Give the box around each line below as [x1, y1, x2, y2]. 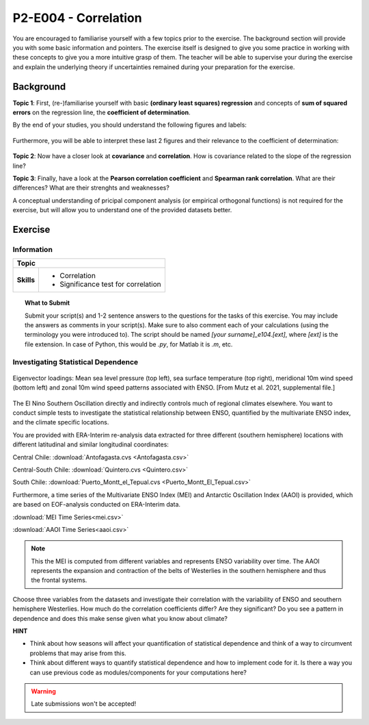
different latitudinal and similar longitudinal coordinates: [12, 440, 169, 448]
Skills [16, 275, 36, 285]
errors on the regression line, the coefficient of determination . [12, 108, 191, 116]
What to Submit [25, 298, 70, 307]
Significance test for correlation [59, 279, 161, 289]
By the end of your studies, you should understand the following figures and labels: [12, 120, 247, 129]
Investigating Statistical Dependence [12, 357, 139, 366]
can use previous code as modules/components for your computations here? [29, 668, 247, 676]
